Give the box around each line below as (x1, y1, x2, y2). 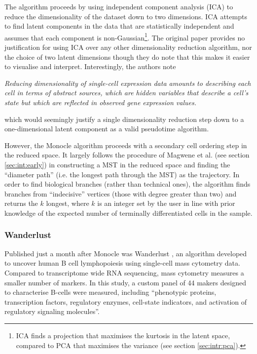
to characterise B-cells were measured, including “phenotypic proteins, (4, 287, 217, 297)
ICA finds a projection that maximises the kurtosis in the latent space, (16, 330, 230, 340)
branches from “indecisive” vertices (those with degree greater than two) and (4, 188, 237, 198)
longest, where (46, 198, 89, 208)
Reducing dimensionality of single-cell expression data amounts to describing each (4, 78, 251, 88)
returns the (4, 198, 38, 208)
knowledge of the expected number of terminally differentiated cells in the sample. (4, 207, 253, 218)
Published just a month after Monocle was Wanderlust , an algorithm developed (4, 248, 247, 258)
